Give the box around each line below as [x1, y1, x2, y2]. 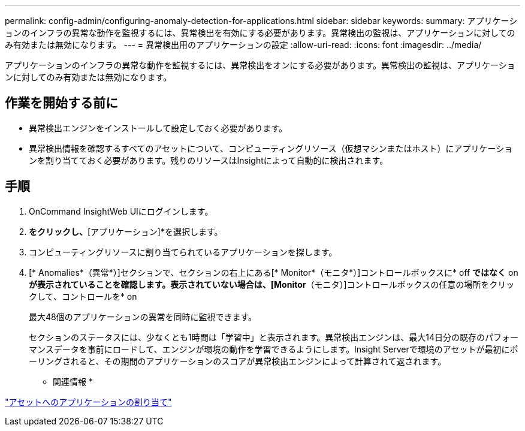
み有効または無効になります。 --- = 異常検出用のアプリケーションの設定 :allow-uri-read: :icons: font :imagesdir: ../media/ [5, 40, 482, 50]
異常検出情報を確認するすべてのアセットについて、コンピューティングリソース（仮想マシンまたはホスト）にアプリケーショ [29, 143, 513, 153]
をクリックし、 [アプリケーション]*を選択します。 [29, 226, 223, 237]
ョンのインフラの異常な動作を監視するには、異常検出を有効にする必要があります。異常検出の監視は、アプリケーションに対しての [5, 28, 515, 38]
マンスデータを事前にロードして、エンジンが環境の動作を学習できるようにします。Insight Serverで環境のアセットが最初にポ [29, 343, 518, 354]
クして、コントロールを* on [29, 291, 137, 302]
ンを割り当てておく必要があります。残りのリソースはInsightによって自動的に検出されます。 [29, 155, 388, 165]
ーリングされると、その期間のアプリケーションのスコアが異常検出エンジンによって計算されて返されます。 [29, 355, 446, 366]
